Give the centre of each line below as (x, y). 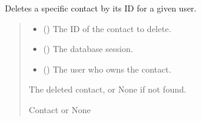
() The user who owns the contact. (107, 69)
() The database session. (88, 49)
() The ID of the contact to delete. (107, 28)
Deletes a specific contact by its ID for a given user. (101, 8)
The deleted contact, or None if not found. (107, 89)
